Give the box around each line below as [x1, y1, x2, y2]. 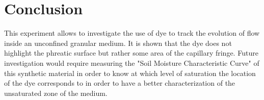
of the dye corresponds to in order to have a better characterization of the [4, 78, 235, 88]
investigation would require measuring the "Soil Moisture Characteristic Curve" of [4, 57, 259, 68]
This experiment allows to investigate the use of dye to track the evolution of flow [4, 28, 260, 38]
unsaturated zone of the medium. [4, 87, 108, 98]
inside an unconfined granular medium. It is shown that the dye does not [4, 37, 232, 48]
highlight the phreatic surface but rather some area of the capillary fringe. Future [4, 47, 258, 58]
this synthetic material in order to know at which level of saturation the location [4, 67, 256, 78]
